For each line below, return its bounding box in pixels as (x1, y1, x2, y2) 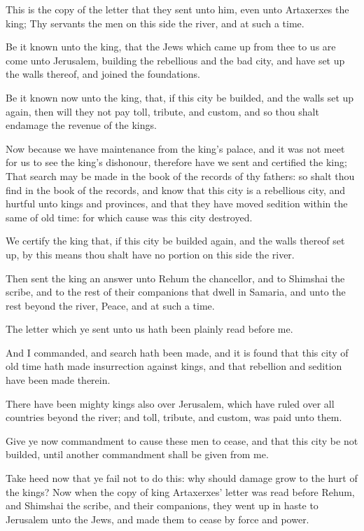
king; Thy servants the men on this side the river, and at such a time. (6, 15, 304, 30)
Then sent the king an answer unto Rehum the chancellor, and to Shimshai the (6, 270, 345, 285)
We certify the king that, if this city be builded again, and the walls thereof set (6, 233, 345, 248)
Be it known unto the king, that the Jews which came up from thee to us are (6, 39, 336, 54)
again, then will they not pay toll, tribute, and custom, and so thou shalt (6, 104, 319, 118)
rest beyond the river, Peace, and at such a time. (6, 298, 215, 312)
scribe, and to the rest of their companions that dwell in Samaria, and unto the (6, 284, 346, 299)
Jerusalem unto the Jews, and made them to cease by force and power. (6, 511, 309, 526)
